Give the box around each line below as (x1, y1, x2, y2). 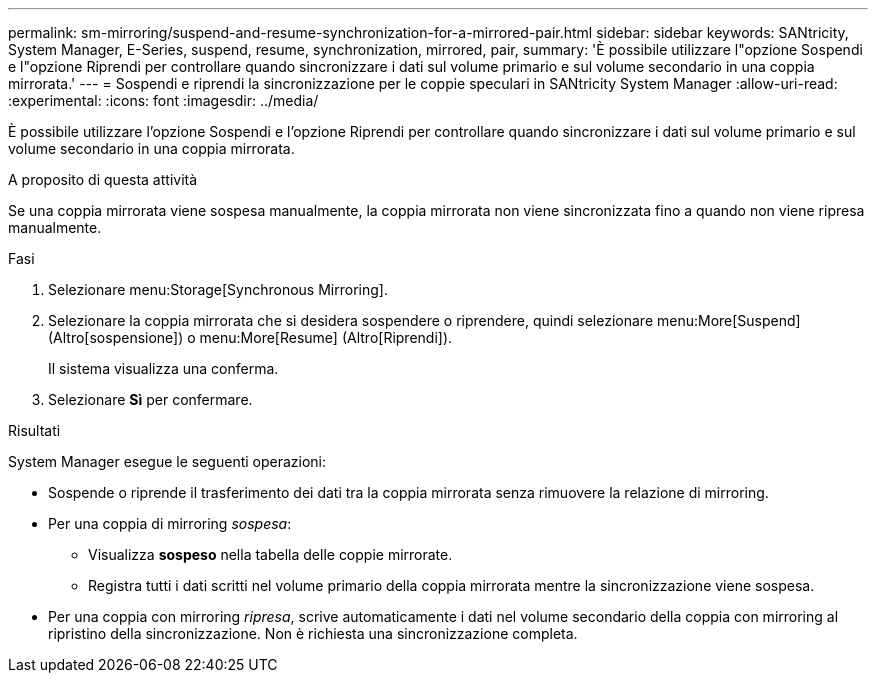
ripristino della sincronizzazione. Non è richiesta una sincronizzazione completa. (48, 625, 578, 642)
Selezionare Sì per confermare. (48, 391, 253, 408)
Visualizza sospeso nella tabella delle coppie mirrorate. (88, 546, 453, 563)
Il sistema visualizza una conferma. (48, 360, 279, 377)
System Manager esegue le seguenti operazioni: (8, 453, 327, 470)
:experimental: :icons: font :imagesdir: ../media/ (8, 92, 319, 109)
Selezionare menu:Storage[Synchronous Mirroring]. (48, 281, 388, 298)
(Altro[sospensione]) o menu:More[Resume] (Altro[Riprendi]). (48, 329, 453, 346)
